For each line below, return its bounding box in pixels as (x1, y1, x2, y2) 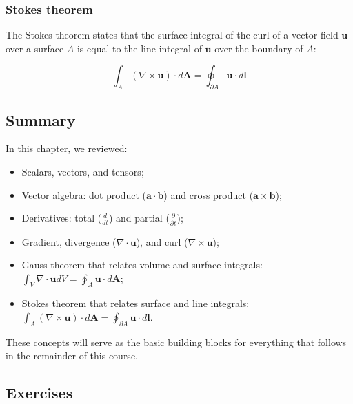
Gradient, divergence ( (21, 234, 117, 248)
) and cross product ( (163, 187, 254, 202)
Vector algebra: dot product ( (21, 187, 146, 202)
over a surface (6, 41, 64, 55)
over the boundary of (214, 41, 303, 55)
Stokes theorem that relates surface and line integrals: (21, 296, 250, 310)
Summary (6, 109, 76, 130)
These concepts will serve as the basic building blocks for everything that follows (6, 334, 347, 349)
